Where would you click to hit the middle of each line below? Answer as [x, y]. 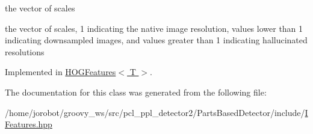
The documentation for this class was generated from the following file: [136, 92]
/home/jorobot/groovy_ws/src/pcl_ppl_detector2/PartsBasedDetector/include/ [155, 112]
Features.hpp [29, 124]
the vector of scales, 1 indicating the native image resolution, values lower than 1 [154, 28]
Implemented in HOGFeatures [60, 72]
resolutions [25, 51]
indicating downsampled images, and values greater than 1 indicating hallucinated [156, 40]
